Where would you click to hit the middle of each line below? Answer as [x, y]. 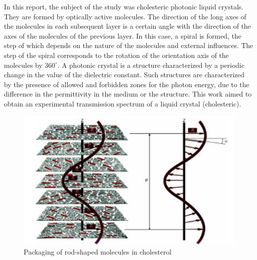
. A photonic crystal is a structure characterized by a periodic [151, 65]
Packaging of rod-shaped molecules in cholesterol [98, 252]
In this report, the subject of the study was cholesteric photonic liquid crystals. [124, 6]
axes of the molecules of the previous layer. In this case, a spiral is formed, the [123, 35]
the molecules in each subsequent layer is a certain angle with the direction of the [128, 26]
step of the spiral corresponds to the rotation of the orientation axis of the [116, 55]
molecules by [23, 65]
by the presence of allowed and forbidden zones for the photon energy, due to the [127, 84]
